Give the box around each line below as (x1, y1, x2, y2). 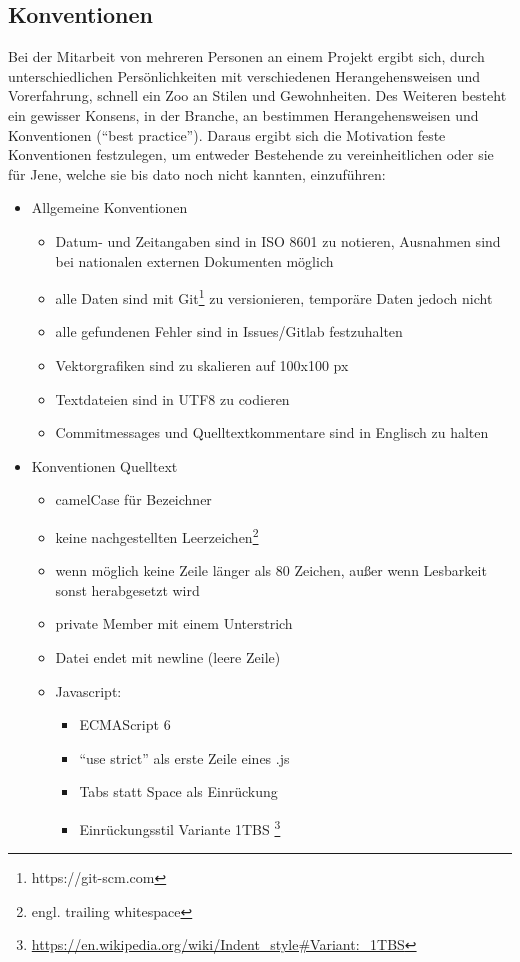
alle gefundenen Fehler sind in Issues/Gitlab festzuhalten (55, 321, 403, 342)
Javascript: (55, 680, 122, 701)
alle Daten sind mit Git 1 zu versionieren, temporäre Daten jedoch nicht (55, 285, 493, 308)
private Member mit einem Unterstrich (55, 613, 293, 634)
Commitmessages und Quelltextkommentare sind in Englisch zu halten (55, 422, 489, 443)
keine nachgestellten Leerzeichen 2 (55, 523, 259, 547)
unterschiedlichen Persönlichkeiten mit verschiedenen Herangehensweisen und (8, 65, 481, 86)
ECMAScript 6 (79, 714, 171, 735)
